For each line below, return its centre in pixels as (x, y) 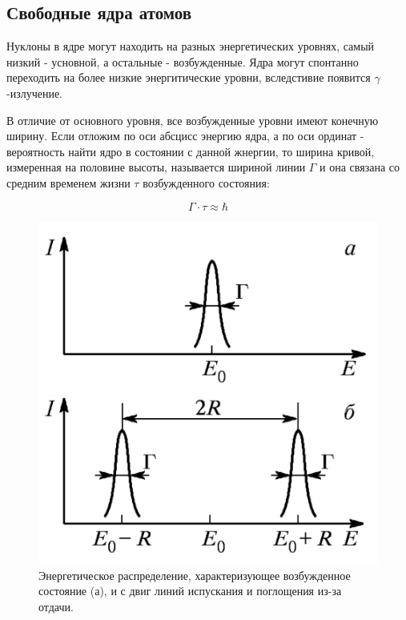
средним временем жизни (68, 182)
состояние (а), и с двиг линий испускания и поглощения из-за (190, 591)
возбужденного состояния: (206, 182)
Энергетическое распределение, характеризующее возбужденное (195, 575)
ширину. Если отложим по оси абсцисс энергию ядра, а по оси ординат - (185, 136)
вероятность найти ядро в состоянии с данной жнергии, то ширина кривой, (191, 151)
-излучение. (35, 93)
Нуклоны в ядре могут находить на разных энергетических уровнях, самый (191, 46)
